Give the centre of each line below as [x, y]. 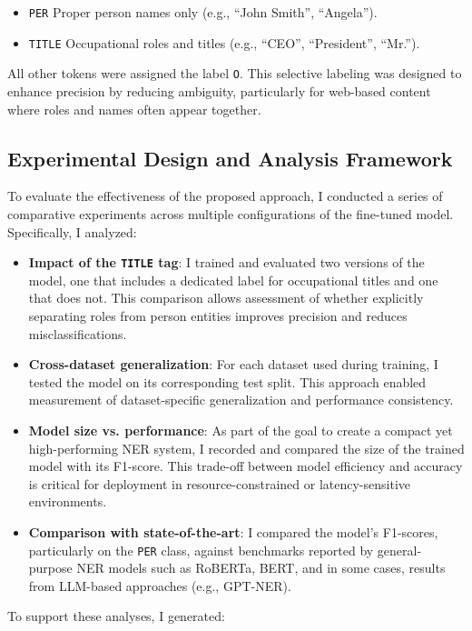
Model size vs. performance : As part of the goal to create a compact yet [241, 430]
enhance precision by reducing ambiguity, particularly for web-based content [219, 90]
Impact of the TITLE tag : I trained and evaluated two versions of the [226, 262]
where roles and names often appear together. [134, 109]
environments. [68, 501]
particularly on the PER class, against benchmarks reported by [201, 550]
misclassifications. [78, 333]
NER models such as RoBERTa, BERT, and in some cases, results [261, 568]
